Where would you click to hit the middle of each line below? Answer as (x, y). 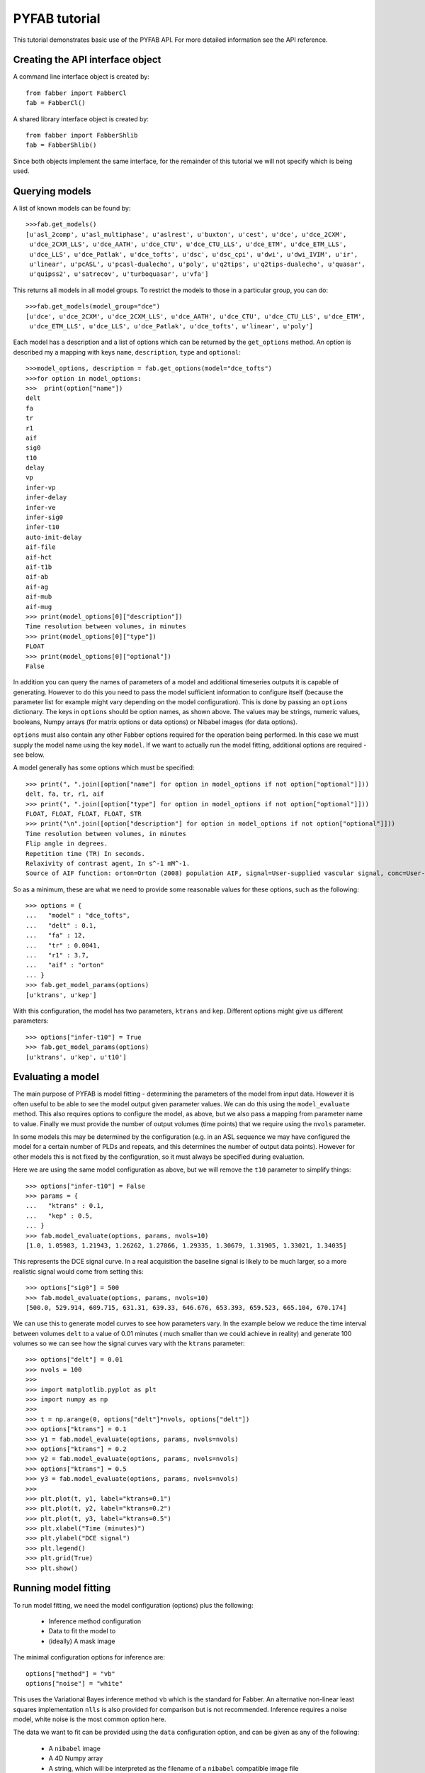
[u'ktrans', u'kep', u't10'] (76, 1057)
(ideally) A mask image (82, 1641)
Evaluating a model (56, 1077)
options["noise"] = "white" (74, 1683)
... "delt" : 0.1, (61, 925)
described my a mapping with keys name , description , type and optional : (127, 352)
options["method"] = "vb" (71, 1673)
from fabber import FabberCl (76, 93)
